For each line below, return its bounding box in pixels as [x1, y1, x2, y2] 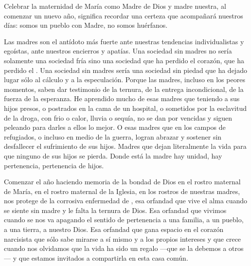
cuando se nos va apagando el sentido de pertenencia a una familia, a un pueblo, [4, 214, 244, 225]
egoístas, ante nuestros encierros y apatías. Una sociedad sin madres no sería [4, 46, 232, 56]
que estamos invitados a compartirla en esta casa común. [18, 252, 188, 263]
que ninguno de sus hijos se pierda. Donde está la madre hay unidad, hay [4, 150, 222, 160]
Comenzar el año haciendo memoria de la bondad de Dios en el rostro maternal [4, 177, 241, 187]
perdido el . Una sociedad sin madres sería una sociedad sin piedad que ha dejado [4, 65, 247, 75]
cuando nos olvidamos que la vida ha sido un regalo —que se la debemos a [4, 243, 227, 253]
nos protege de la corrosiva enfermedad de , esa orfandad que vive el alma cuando [4, 195, 248, 206]
